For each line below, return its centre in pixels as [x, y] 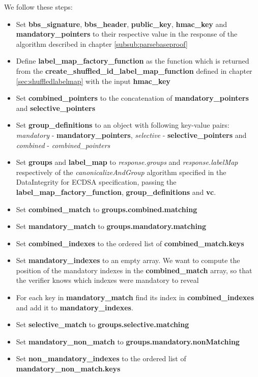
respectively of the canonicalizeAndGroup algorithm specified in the [121, 172]
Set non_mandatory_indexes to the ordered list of [101, 358]
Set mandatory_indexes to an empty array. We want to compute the [128, 260]
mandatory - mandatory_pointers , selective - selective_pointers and [131, 135]
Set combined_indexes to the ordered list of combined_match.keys [130, 243]
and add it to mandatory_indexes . [75, 307]
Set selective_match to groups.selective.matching [103, 324]
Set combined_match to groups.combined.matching [107, 209]
